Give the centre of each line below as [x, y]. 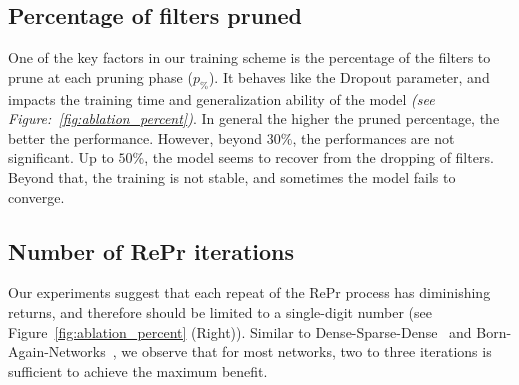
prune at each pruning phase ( [100, 76]
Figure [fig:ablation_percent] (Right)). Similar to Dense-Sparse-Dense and [240, 331]
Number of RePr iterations [151, 250]
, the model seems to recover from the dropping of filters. [319, 157]
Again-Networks [57, 351]
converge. [36, 196]
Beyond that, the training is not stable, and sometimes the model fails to [232, 176]
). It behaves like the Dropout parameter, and [349, 76]
